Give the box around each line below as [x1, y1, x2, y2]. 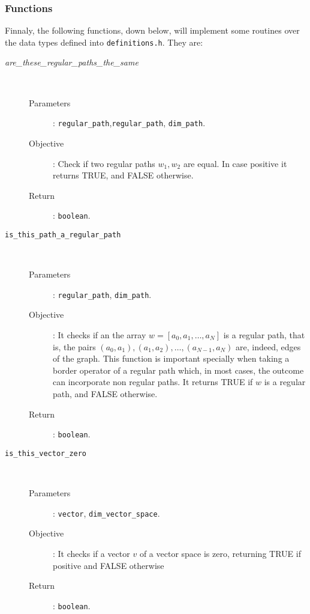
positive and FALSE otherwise [53, 559, 164, 571]
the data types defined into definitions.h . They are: [5, 35, 203, 48]
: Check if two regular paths [53, 157, 155, 169]
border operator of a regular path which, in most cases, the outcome [53, 363, 304, 376]
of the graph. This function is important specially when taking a [53, 352, 290, 365]
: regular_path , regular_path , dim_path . [53, 117, 206, 129]
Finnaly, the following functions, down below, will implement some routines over [5, 24, 300, 37]
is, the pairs [53, 340, 96, 353]
